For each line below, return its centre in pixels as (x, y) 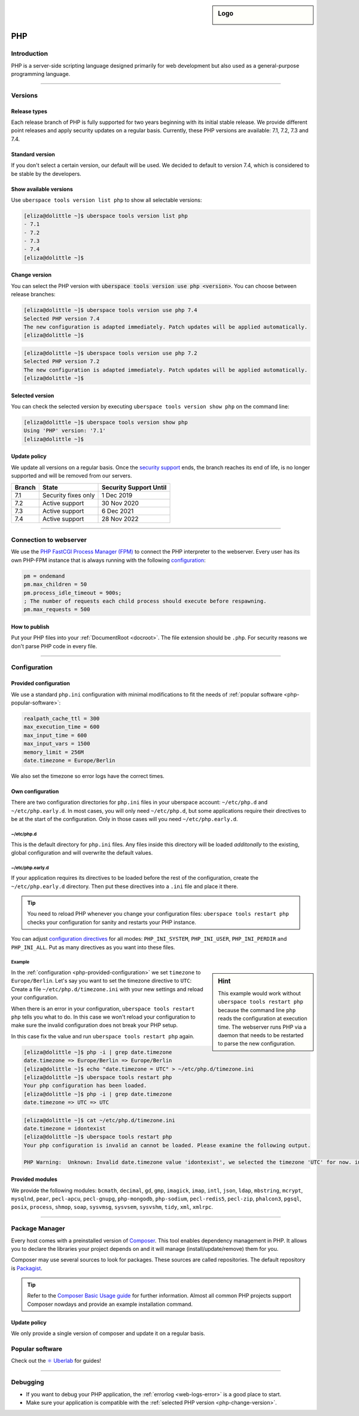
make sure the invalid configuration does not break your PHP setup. (95, 1025)
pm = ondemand (44, 576)
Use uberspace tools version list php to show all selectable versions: (107, 200)
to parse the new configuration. (257, 1044)
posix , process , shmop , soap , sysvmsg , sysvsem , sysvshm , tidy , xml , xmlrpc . (112, 1207)
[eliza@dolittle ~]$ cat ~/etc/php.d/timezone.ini (100, 1120)
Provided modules (34, 1180)
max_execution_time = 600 (62, 727)
